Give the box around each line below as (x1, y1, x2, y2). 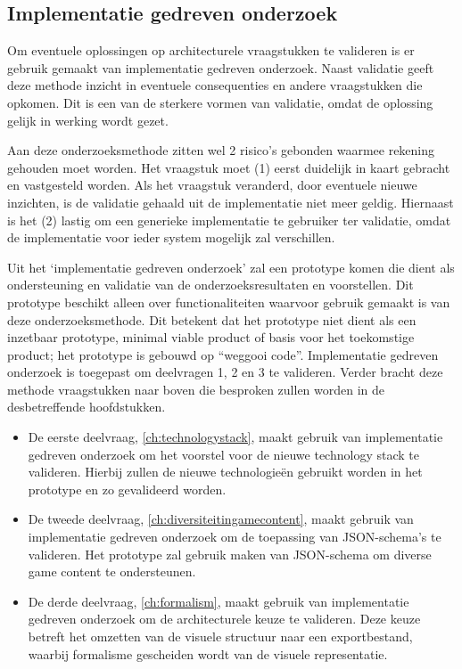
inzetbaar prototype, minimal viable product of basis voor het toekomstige (7, 328, 415, 347)
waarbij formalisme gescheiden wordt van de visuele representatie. (28, 644, 388, 663)
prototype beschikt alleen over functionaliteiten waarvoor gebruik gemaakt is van (7, 292, 450, 311)
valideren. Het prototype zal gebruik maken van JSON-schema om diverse (28, 544, 432, 563)
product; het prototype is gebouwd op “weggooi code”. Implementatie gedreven (7, 345, 439, 363)
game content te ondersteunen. (28, 562, 196, 581)
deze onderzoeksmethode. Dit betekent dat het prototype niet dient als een (7, 310, 417, 329)
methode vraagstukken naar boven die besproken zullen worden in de (7, 379, 385, 398)
